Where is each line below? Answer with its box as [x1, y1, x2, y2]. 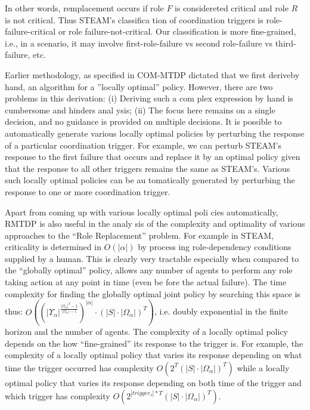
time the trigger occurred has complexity [5, 361, 154, 374]
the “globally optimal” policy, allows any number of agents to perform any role [5, 264, 293, 276]
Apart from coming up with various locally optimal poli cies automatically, [5, 205, 278, 218]
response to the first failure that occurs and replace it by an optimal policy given [5, 150, 300, 163]
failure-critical [5, 25, 56, 38]
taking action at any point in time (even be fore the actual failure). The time [5, 276, 287, 288]
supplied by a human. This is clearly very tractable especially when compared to [5, 252, 299, 264]
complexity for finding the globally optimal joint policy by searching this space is [5, 287, 300, 300]
